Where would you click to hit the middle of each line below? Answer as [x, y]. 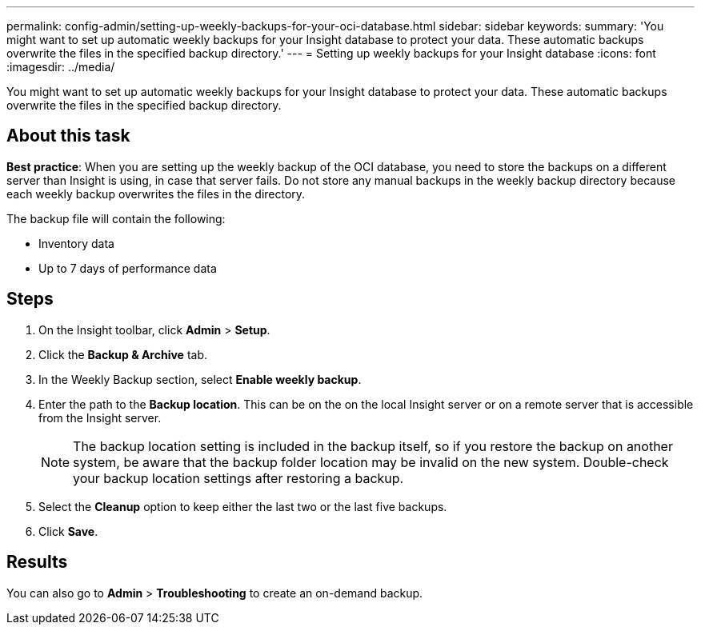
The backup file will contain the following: [116, 218]
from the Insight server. [100, 417]
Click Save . [68, 531]
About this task [68, 136]
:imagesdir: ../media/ [61, 67]
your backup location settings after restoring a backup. [238, 478]
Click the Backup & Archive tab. [123, 354]
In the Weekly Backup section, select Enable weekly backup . [200, 379]
